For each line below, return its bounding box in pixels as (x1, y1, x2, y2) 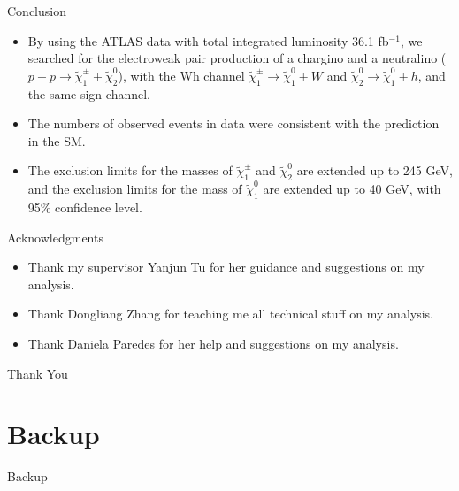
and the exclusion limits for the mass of (27, 180, 242, 198)
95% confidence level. (27, 197, 142, 216)
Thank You (7, 364, 68, 382)
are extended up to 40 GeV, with (263, 180, 441, 198)
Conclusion (7, 2, 66, 19)
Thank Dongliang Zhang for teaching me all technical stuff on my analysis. (27, 304, 433, 323)
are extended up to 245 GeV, (296, 161, 453, 180)
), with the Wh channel (118, 65, 245, 84)
